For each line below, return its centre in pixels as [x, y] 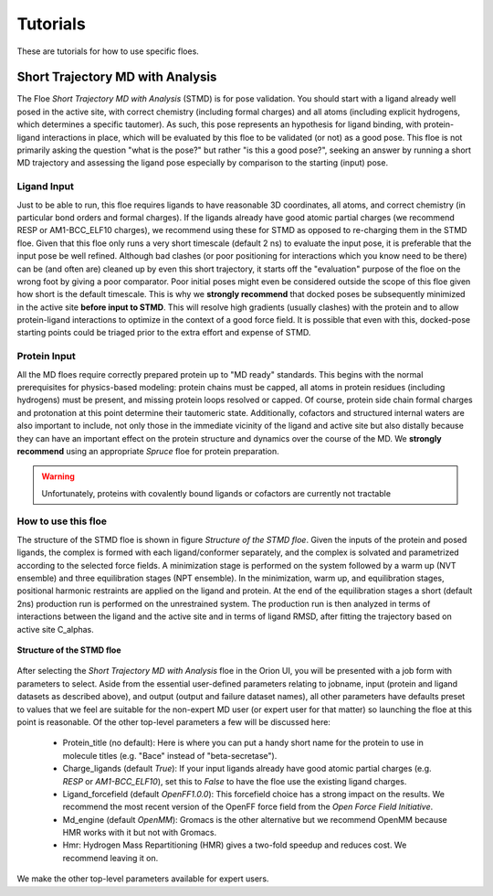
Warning [58, 476]
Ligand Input [46, 187]
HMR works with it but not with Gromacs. [140, 833]
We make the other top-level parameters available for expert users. [143, 879]
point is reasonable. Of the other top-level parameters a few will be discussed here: [173, 721]
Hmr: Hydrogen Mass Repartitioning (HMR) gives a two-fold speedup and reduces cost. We [235, 845]
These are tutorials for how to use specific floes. [108, 51]
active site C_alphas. [56, 629]
